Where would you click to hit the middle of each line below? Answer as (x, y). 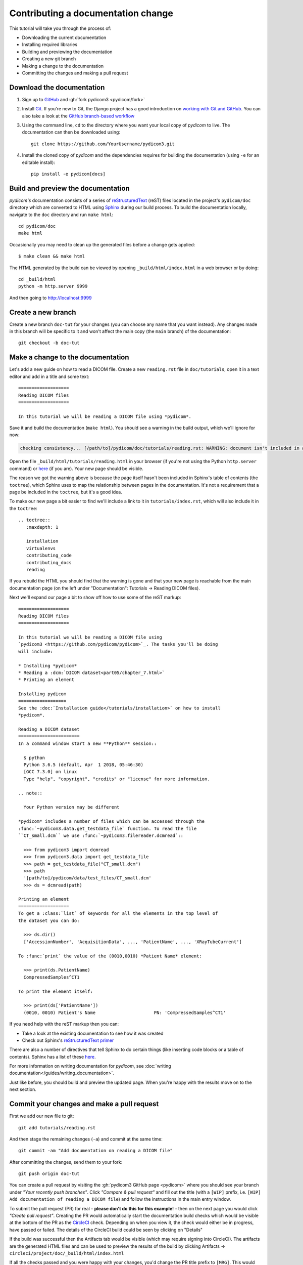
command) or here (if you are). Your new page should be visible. (76, 469)
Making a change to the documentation (63, 66)
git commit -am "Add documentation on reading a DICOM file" (95, 1151)
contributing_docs (49, 562)
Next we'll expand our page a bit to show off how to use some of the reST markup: (95, 598)
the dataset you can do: (49, 920)
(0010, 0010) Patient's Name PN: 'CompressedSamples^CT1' (125, 1013)
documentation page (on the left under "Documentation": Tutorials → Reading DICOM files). (105, 588)
